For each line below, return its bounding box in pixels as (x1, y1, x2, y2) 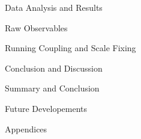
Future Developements (5, 102, 88, 114)
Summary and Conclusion (5, 82, 100, 94)
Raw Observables (5, 21, 68, 34)
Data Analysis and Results (5, 1, 103, 13)
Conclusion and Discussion (5, 61, 103, 74)
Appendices (5, 122, 47, 135)
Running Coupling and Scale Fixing (5, 42, 136, 54)
